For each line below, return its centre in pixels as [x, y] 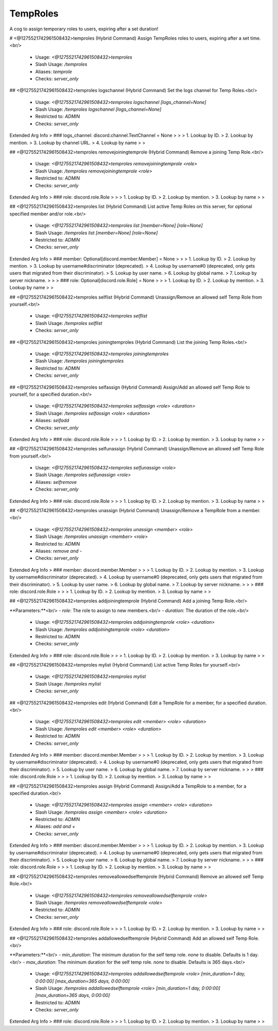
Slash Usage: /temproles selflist [69, 323]
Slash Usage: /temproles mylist [68, 684]
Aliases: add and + [55, 827]
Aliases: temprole [54, 72]
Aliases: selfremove [56, 482]
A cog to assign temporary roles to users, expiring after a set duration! [84, 29]
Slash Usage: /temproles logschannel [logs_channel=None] [98, 109]
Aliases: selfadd [52, 421]
